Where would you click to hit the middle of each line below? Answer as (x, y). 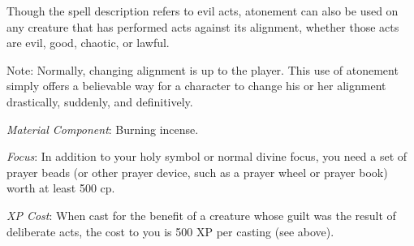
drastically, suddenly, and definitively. (100, 101)
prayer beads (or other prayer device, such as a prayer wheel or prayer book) (197, 172)
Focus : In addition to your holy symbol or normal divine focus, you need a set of (207, 156)
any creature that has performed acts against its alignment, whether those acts (203, 26)
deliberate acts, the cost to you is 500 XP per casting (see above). (170, 231)
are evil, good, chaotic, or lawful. (88, 43)
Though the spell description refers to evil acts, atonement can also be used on (203, 11)
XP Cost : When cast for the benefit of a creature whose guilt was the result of (201, 215)
